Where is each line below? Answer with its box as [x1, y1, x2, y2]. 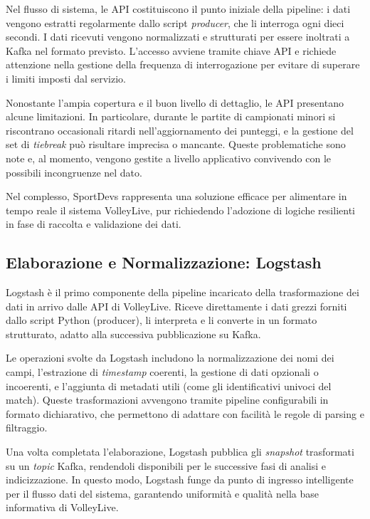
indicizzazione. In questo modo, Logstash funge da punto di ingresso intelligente [6, 472, 354, 487]
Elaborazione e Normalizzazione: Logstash [6, 251, 322, 273]
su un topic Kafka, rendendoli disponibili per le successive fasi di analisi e [6, 458, 326, 473]
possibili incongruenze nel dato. [6, 164, 142, 179]
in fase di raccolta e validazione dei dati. [6, 216, 181, 231]
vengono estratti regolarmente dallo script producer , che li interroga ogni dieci [6, 15, 344, 30]
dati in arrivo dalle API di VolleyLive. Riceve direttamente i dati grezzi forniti [6, 298, 347, 313]
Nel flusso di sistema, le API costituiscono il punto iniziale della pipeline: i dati [6, 1, 351, 16]
